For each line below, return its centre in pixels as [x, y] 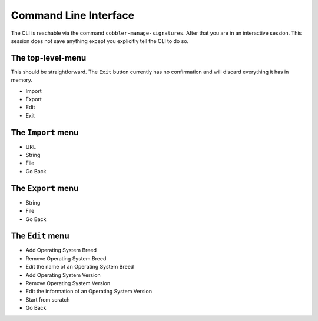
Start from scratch [48, 299]
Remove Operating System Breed [66, 258]
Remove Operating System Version [68, 283]
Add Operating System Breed [61, 250]
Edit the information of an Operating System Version [89, 292]
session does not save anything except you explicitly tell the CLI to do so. [100, 41]
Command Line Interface [73, 15]
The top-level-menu [49, 58]
